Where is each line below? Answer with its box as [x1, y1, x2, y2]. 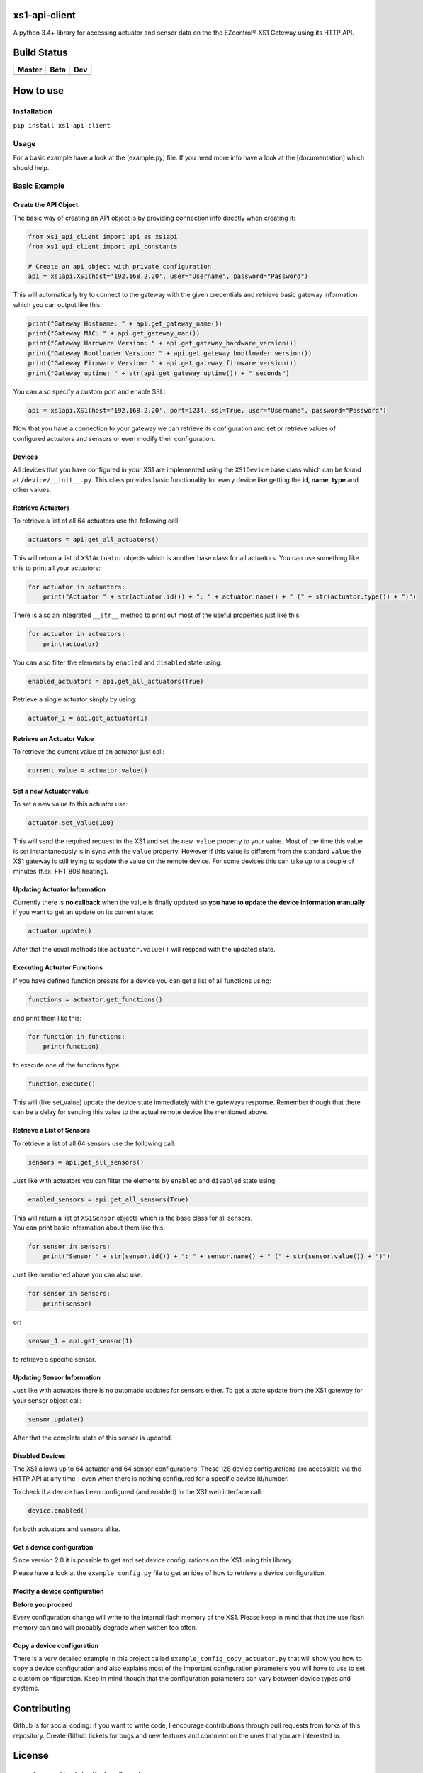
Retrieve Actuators [13, 504, 70, 512]
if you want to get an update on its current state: [13, 908, 154, 916]
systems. [13, 1684, 40, 1693]
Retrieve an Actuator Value [13, 735, 94, 743]
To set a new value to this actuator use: [13, 800, 128, 808]
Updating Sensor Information [13, 1373, 101, 1382]
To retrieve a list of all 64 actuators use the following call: [13, 516, 180, 525]
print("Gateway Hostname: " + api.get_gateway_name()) [28, 319, 222, 328]
